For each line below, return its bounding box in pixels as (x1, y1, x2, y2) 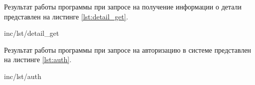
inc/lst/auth (4, 71, 41, 81)
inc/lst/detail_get (4, 28, 59, 38)
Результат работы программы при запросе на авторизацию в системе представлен (4, 44, 252, 55)
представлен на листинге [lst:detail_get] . (4, 11, 128, 21)
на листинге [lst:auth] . (4, 54, 72, 65)
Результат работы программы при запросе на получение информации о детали (4, 1, 242, 11)
